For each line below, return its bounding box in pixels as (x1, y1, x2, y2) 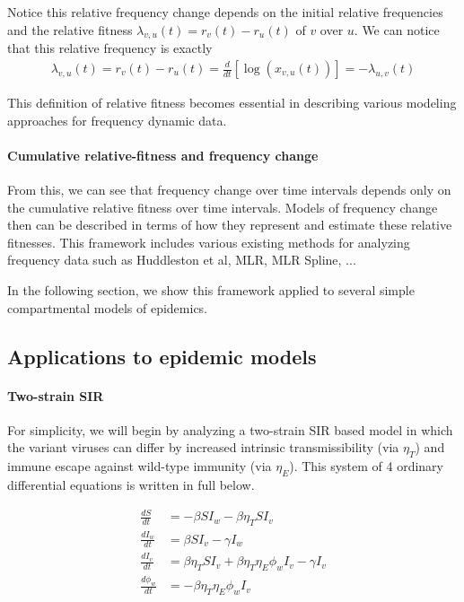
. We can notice (354, 20, 440, 39)
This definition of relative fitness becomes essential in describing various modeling (7, 93, 457, 112)
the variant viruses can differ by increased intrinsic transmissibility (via (7, 438, 399, 457)
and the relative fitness (7, 20, 133, 39)
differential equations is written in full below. (7, 475, 255, 493)
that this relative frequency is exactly (7, 39, 213, 57)
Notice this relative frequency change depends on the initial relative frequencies (7, 3, 443, 21)
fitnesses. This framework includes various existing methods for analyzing (7, 232, 410, 251)
